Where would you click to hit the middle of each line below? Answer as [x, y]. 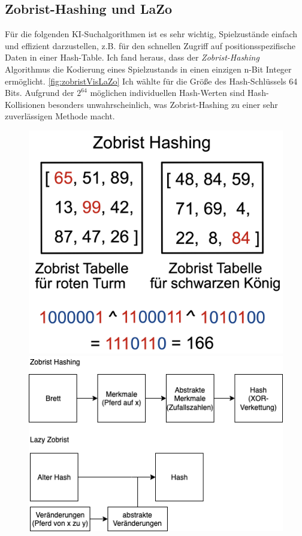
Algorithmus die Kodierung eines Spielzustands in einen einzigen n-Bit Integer [148, 69]
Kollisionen [25, 104]
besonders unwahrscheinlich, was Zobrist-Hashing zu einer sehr [163, 104]
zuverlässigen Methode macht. [60, 116]
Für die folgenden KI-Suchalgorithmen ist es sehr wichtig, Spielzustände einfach [151, 34]
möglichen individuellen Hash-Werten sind [167, 93]
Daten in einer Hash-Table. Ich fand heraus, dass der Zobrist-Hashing [132, 57]
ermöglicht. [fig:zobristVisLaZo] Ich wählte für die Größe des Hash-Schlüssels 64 [151, 81]
